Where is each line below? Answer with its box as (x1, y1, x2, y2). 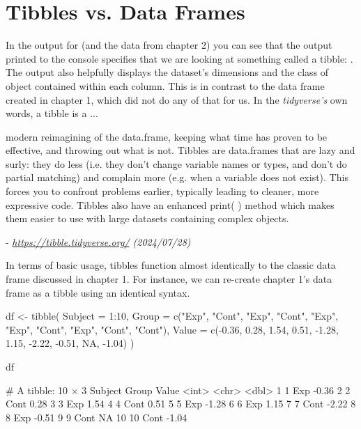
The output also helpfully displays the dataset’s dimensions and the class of (6, 65, 329, 79)
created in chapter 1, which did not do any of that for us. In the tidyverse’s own (6, 92, 348, 107)
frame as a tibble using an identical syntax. (6, 285, 190, 299)
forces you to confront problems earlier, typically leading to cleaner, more (6, 184, 319, 198)
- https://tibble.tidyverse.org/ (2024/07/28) (6, 234, 191, 249)
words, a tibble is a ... (6, 106, 98, 120)
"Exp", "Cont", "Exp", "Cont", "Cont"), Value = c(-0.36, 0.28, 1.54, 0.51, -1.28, (6, 322, 339, 336)
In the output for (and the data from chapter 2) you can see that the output (6, 38, 332, 52)
